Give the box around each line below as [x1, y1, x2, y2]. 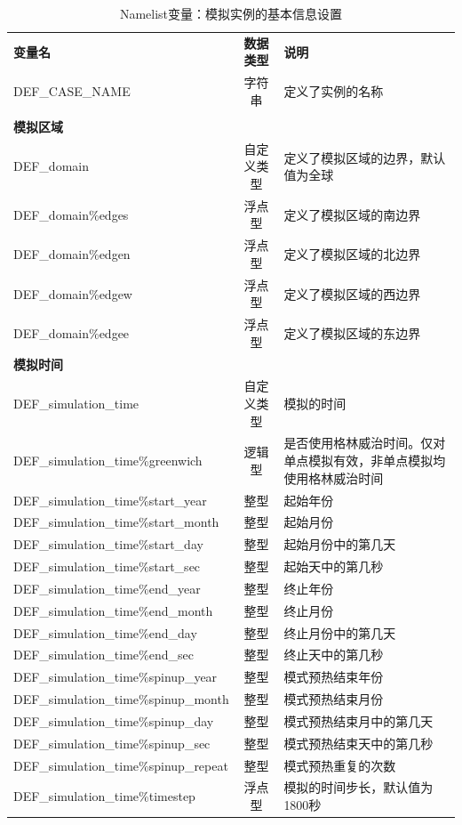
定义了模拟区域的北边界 [283, 245, 421, 263]
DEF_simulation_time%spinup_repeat [13, 756, 228, 774]
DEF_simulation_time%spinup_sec [13, 733, 211, 752]
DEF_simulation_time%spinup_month [13, 690, 229, 708]
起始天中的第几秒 [283, 557, 384, 576]
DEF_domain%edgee [13, 323, 130, 342]
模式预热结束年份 [283, 667, 384, 686]
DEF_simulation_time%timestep [13, 787, 195, 805]
